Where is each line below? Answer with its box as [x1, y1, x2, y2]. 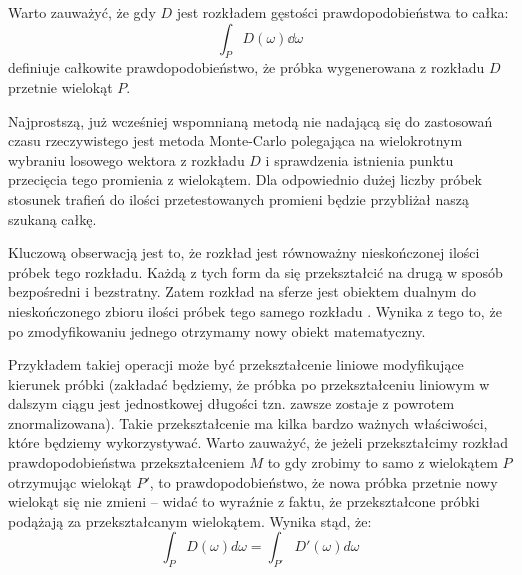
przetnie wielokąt [8, 76, 113, 97]
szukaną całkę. [8, 208, 97, 229]
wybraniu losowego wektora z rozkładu [8, 149, 245, 170]
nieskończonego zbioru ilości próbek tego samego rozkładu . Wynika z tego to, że [8, 300, 502, 321]
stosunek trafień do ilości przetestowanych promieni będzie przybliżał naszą [8, 188, 470, 209]
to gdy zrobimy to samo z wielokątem [267, 452, 498, 473]
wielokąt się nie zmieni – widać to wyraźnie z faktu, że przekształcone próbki [8, 491, 480, 512]
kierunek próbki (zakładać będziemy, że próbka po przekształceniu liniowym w [8, 373, 490, 394]
